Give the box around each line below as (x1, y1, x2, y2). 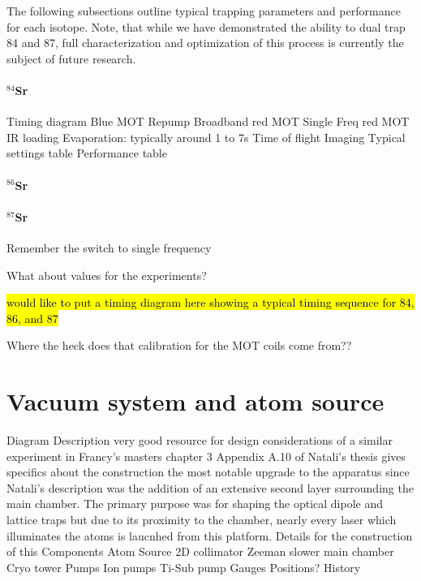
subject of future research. (6, 49, 136, 67)
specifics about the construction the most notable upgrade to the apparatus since (6, 463, 410, 480)
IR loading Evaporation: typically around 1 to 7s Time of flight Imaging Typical (6, 128, 406, 145)
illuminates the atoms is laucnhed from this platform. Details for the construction (6, 527, 413, 544)
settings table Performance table (6, 144, 167, 161)
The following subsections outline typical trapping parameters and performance (6, 2, 401, 19)
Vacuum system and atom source (6, 385, 384, 418)
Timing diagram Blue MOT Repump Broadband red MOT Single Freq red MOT (6, 113, 410, 130)
